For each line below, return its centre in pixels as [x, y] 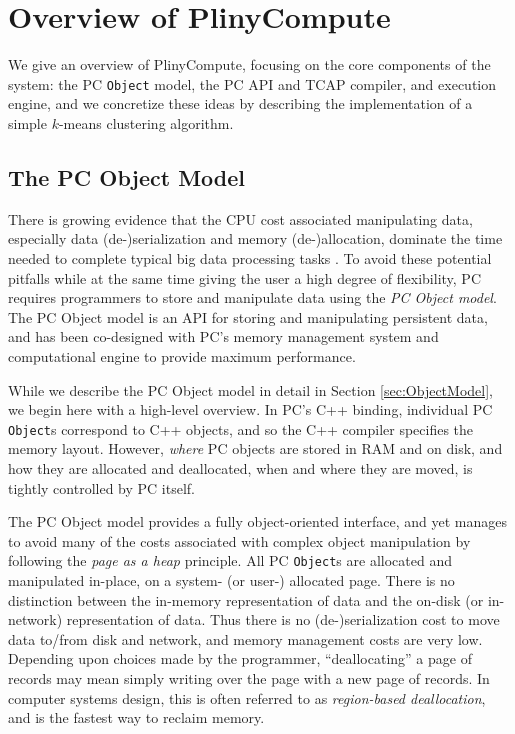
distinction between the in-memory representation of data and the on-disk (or [246, 599]
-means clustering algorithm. [146, 122]
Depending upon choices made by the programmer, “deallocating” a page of [240, 658]
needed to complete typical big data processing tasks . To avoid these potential [250, 257]
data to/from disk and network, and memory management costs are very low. [245, 638]
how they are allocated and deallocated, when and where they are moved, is [240, 467]
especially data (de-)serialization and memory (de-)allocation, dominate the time [255, 238]
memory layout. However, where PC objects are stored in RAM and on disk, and [255, 448]
